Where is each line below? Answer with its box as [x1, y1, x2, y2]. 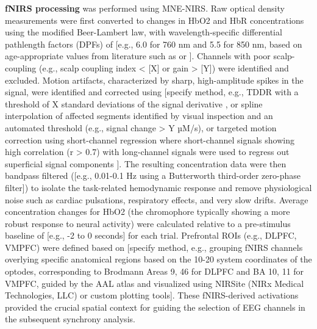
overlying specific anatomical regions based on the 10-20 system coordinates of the [5, 253, 312, 266]
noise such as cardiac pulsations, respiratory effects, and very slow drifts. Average [5, 193, 308, 206]
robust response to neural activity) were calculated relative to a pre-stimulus [5, 217, 291, 230]
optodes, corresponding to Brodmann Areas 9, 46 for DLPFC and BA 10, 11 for [5, 265, 304, 278]
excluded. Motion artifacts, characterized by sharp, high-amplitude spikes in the [5, 73, 304, 86]
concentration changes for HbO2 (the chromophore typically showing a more [5, 205, 290, 218]
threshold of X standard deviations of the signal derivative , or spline [5, 97, 263, 110]
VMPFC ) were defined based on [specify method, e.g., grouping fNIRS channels [5, 240, 303, 253]
